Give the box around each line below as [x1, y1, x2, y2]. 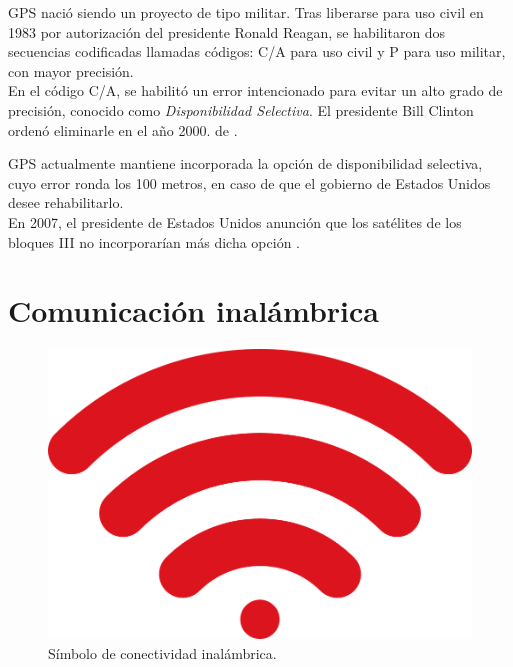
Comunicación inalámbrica [8, 290, 379, 331]
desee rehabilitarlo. [8, 192, 124, 213]
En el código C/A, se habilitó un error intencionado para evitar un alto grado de [8, 80, 503, 101]
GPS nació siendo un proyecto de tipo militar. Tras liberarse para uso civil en [8, 2, 484, 22]
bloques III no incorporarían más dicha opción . [8, 231, 300, 252]
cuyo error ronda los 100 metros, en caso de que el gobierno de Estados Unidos [8, 172, 491, 193]
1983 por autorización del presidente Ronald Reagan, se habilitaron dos [8, 21, 446, 42]
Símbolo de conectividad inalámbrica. [48, 643, 277, 664]
